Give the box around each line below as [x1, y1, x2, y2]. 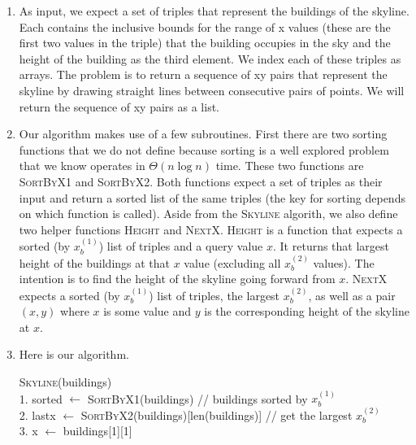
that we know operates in [19, 157, 145, 174]
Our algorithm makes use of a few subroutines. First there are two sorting [19, 125, 388, 142]
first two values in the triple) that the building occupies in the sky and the [19, 34, 391, 51]
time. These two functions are [215, 157, 364, 174]
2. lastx [19, 406, 56, 423]
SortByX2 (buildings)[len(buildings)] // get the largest [80, 406, 353, 423]
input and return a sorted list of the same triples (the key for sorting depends [19, 189, 405, 206]
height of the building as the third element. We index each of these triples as [19, 50, 401, 67]
